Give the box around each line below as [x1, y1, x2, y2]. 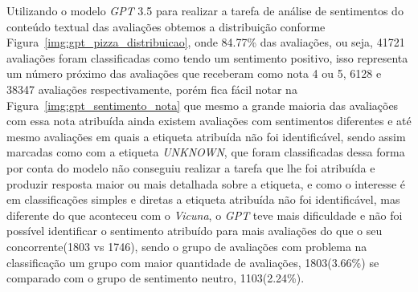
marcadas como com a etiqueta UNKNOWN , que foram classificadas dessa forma [6, 144, 405, 160]
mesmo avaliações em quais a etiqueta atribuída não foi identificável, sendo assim [6, 128, 406, 144]
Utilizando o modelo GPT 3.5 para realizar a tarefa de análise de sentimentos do [6, 2, 404, 18]
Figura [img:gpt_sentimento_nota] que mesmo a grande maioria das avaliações [6, 96, 399, 113]
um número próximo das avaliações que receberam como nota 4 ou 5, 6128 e [6, 65, 382, 82]
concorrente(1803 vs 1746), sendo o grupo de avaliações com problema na [6, 237, 367, 254]
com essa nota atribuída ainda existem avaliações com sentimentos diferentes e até [6, 112, 412, 129]
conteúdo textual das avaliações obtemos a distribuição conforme [6, 18, 326, 34]
